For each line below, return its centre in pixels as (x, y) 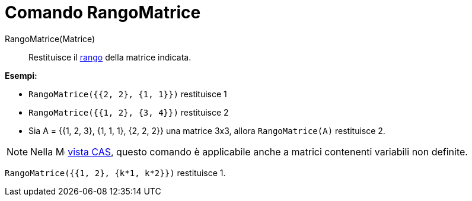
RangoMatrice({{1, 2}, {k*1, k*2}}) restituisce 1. (115, 173)
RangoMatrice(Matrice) (50, 39)
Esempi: (21, 75)
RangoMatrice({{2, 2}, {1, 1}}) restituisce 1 (128, 94)
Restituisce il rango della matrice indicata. (110, 57)
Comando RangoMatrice (103, 12)
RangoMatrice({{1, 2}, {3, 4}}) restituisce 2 (129, 112)
